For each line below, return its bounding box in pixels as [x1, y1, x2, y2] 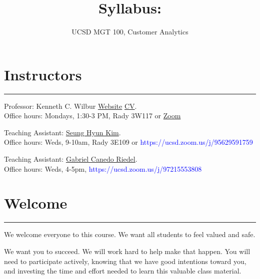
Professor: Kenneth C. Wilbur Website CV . [4, 100, 137, 111]
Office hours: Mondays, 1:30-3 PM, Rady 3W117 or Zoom [4, 110, 181, 121]
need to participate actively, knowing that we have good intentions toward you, [4, 256, 246, 266]
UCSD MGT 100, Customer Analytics [71, 26, 188, 37]
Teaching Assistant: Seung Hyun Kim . [4, 127, 121, 137]
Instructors [4, 64, 82, 84]
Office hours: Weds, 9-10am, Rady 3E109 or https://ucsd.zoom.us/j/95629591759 [4, 137, 253, 147]
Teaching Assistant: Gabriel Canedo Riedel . [4, 154, 137, 164]
